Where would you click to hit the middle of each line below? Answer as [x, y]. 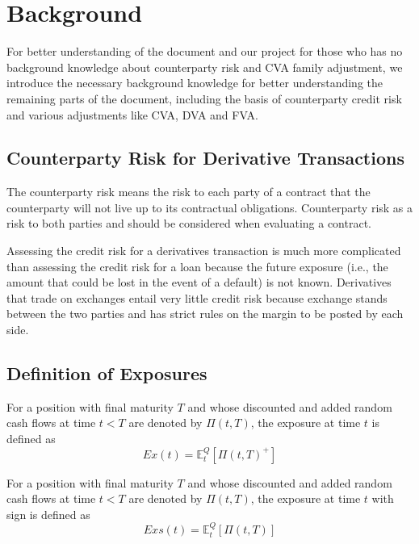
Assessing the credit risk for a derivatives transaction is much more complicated [204, 251]
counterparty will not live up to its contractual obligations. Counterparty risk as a [210, 207]
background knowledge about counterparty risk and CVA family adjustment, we [205, 67]
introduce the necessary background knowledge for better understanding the [195, 83]
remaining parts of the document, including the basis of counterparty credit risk [204, 98]
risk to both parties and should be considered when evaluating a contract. [189, 223]
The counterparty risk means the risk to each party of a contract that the [189, 192]
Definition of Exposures [107, 373]
